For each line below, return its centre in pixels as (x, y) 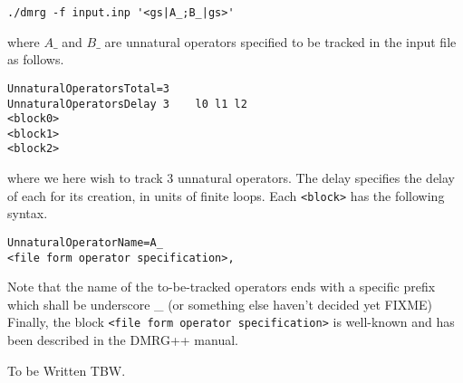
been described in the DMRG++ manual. (123, 340)
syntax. (28, 213)
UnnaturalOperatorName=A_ (85, 242)
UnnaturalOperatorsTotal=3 (88, 88)
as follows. (36, 59)
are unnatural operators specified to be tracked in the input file (280, 41)
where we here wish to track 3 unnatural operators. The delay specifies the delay (231, 178)
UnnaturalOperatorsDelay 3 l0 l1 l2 (127, 104)
